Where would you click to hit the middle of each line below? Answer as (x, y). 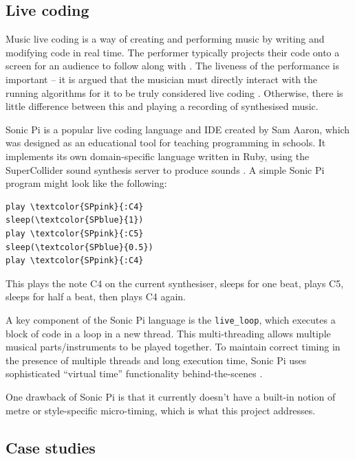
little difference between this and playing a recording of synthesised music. (162, 106)
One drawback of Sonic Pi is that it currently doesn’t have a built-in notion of (171, 396)
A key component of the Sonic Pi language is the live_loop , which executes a (171, 319)
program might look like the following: (86, 183)
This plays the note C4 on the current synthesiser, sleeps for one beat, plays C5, (175, 283)
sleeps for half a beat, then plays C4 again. (96, 296)
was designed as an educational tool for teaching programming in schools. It (166, 143)
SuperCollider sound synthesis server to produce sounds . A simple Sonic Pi (165, 169)
